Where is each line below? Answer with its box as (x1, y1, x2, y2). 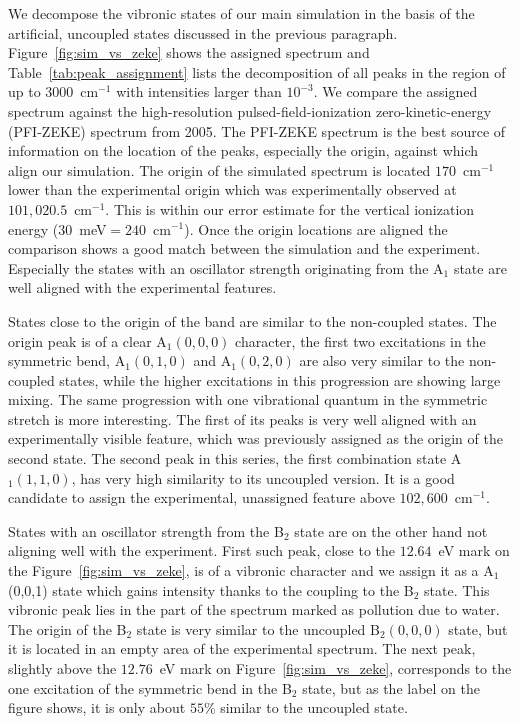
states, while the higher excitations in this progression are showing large (59, 369, 501, 390)
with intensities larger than (116, 81, 282, 102)
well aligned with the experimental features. (8, 277, 277, 298)
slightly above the (8, 658, 117, 678)
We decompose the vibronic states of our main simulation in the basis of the (8, 3, 475, 23)
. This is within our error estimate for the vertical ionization (105, 198, 475, 219)
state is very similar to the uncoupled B (136, 618, 380, 639)
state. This (424, 579, 490, 600)
